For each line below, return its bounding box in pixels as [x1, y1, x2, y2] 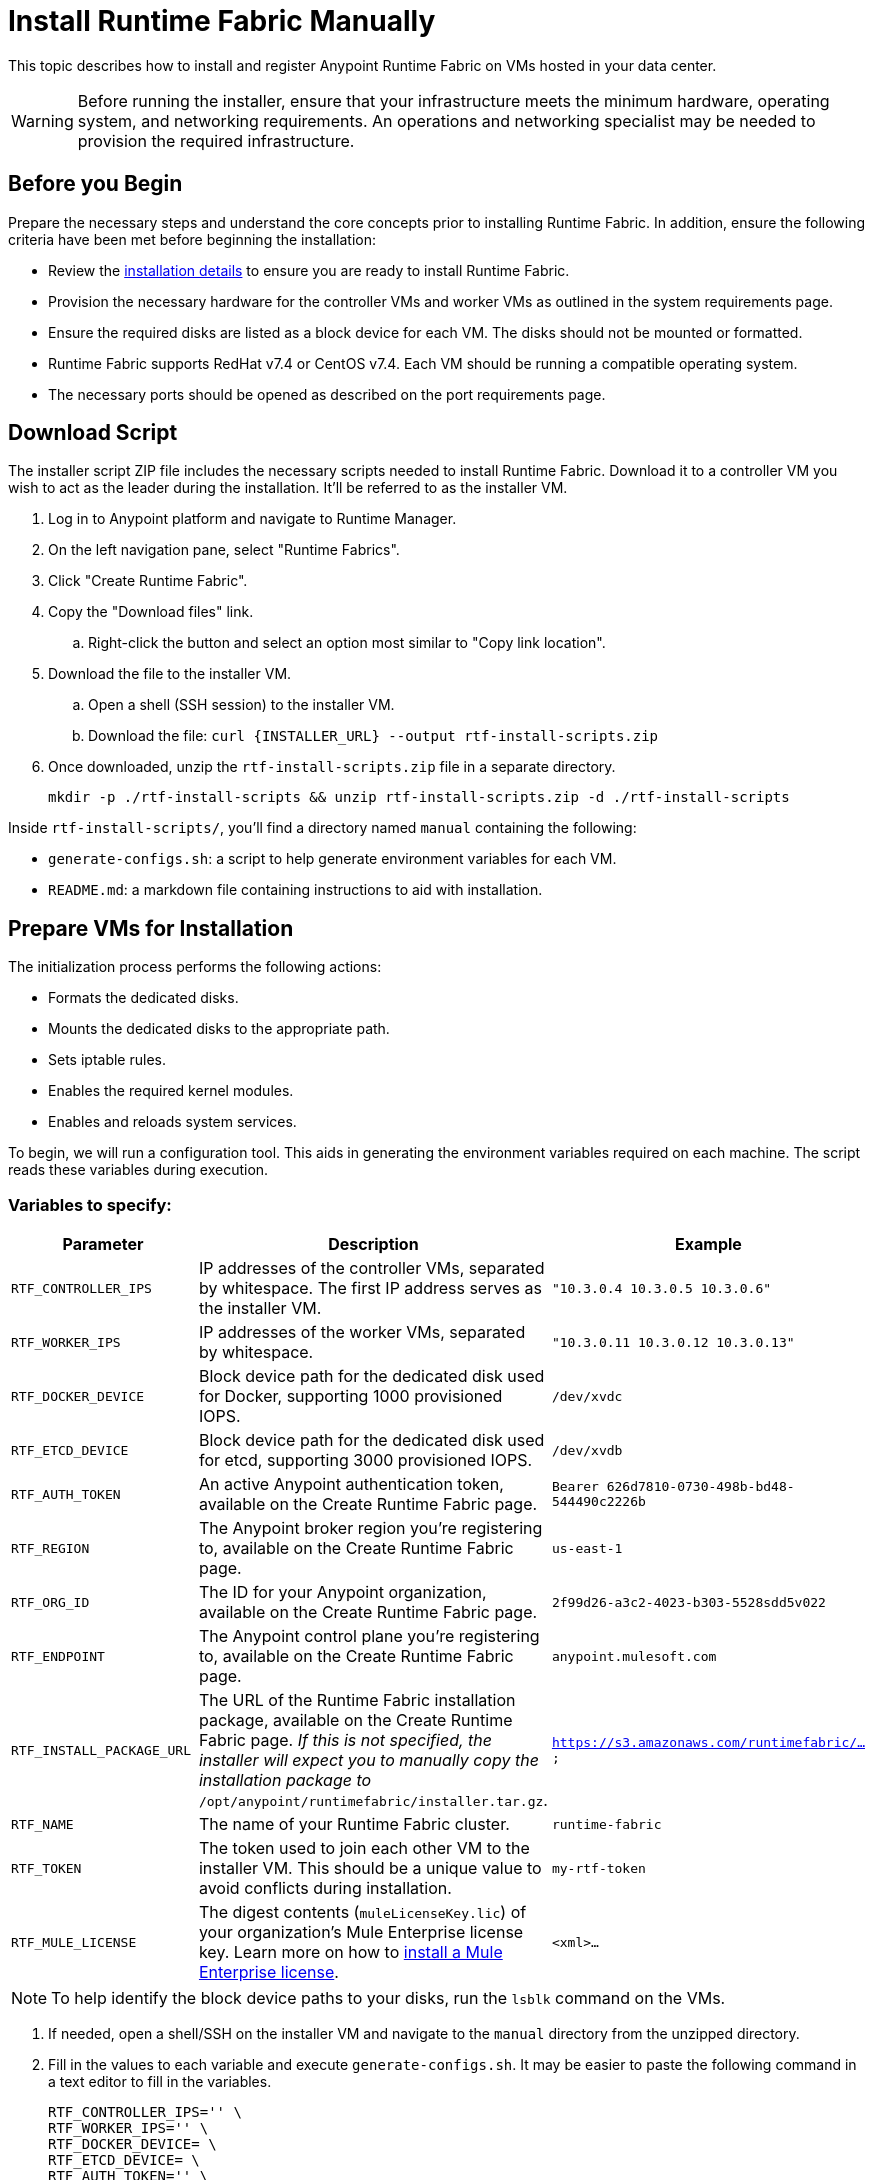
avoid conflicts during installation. [198, 1878, 452, 1899]
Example [675, 1234, 742, 1255]
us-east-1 [551, 1540, 623, 1556]
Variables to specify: [8, 1194, 172, 1215]
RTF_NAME [11, 1816, 74, 1832]
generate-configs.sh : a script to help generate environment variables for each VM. [48, 850, 617, 868]
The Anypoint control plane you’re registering [198, 1626, 540, 1647]
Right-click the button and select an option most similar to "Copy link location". [88, 634, 606, 652]
